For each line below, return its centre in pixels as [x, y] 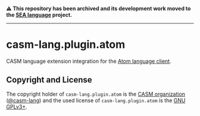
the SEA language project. [39, 14]
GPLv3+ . [17, 107]
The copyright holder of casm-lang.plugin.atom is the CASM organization [96, 94]
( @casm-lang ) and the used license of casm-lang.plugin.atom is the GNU [96, 100]
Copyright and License [49, 80]
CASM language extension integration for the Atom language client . [89, 61]
